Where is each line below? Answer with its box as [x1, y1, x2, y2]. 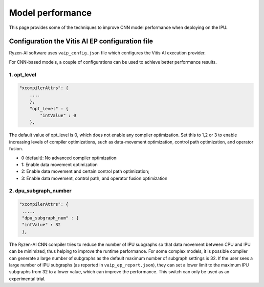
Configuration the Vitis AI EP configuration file [9, 37, 154, 46]
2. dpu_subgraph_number [9, 188, 72, 194]
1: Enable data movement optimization [21, 162, 98, 167]
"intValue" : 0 [40, 113, 77, 118]
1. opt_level [9, 71, 37, 78]
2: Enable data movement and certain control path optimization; [21, 168, 150, 174]
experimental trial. [9, 276, 46, 282]
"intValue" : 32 [22, 222, 61, 228]
